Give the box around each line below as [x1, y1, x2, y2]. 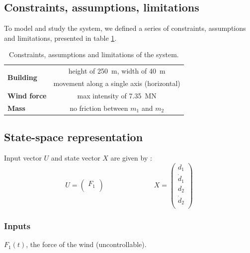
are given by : [110, 153, 152, 163]
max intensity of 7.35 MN [77, 90, 157, 100]
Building [7, 72, 37, 82]
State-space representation [4, 129, 143, 145]
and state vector [51, 153, 100, 163]
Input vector [4, 153, 42, 163]
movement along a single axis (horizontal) [53, 78, 180, 88]
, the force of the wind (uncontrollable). [26, 239, 147, 250]
